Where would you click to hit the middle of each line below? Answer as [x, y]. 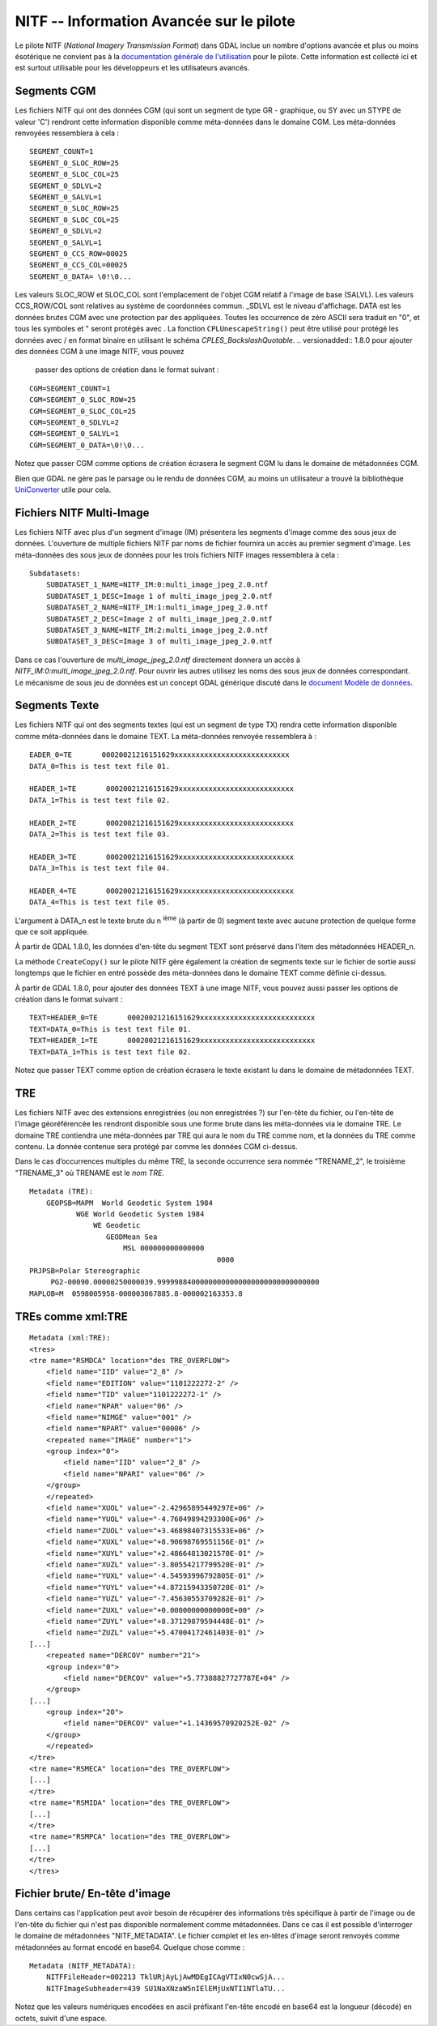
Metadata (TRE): [62, 1192]
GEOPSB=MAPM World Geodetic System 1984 [129, 1203]
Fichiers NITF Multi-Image [82, 513]
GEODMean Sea [132, 1237]
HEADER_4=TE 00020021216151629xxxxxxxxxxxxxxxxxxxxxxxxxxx [162, 891]
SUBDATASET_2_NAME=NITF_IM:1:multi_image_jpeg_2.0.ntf [157, 607]
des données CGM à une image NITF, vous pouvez [100, 352]
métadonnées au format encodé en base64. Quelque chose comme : [130, 1947]
